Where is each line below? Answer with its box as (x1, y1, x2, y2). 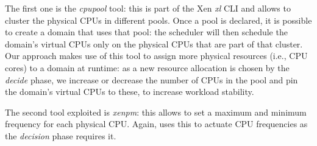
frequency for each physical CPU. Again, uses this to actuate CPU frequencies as (5, 117, 308, 130)
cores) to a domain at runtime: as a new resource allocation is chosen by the (5, 61, 290, 74)
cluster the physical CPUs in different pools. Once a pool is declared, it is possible (5, 13, 312, 26)
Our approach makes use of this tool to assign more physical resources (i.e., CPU (5, 49, 308, 62)
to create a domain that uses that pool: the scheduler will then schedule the (5, 26, 288, 38)
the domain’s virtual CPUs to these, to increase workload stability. (5, 85, 254, 98)
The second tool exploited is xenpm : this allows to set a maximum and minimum (5, 105, 307, 118)
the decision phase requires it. (5, 129, 116, 142)
